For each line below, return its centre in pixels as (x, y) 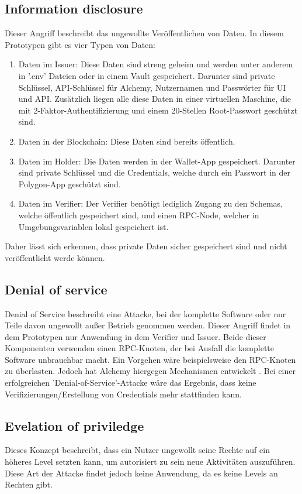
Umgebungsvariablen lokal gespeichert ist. (93, 226)
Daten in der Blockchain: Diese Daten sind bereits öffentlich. (127, 141)
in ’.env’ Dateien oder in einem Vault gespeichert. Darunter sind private (147, 75)
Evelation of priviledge (74, 425)
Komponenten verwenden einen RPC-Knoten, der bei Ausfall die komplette (139, 348)
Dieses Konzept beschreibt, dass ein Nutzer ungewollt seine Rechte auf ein (137, 450)
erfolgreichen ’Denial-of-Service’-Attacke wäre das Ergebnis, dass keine (131, 382)
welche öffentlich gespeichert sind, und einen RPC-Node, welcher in (139, 215)
